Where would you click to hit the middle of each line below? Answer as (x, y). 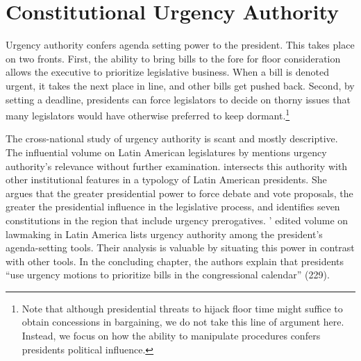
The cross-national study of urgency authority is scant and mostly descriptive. (172, 138)
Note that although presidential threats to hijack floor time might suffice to (182, 308)
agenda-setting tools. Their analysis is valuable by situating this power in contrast (180, 247)
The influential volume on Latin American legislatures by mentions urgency (166, 152)
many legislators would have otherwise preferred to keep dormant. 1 (148, 114)
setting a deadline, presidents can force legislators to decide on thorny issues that (178, 99)
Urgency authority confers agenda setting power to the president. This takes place (180, 45)
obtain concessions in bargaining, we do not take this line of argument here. (183, 322)
